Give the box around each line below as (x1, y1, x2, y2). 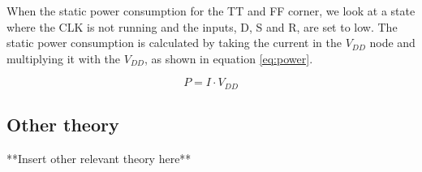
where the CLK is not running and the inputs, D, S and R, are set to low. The (6, 18, 398, 35)
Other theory (6, 112, 119, 137)
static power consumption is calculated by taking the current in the (6, 34, 342, 51)
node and (369, 34, 416, 51)
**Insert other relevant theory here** (6, 150, 192, 167)
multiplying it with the (6, 49, 121, 67)
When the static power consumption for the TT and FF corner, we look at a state (6, 2, 416, 19)
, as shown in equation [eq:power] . (144, 49, 313, 67)
